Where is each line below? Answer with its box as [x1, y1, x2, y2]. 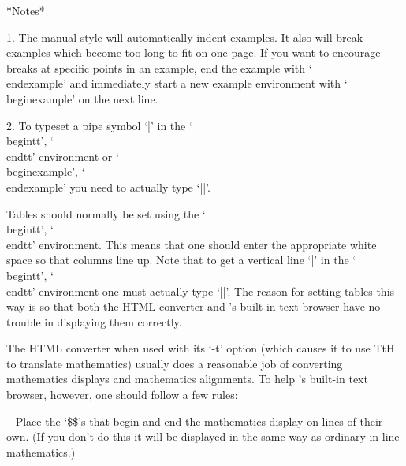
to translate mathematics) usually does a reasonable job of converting [6, 355, 343, 371]
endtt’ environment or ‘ [6, 147, 119, 164]
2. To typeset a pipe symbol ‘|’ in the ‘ [6, 117, 192, 133]
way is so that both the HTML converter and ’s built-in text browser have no [6, 298, 381, 315]
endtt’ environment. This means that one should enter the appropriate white [6, 236, 377, 252]
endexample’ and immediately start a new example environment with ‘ [6, 75, 348, 91]
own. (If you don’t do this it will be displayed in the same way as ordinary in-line [6, 428, 400, 445]
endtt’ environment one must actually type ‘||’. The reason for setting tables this [6, 282, 395, 299]
